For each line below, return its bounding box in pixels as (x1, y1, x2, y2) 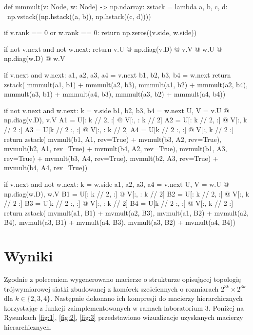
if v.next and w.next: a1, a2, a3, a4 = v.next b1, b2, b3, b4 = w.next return (4, 69, 231, 79)
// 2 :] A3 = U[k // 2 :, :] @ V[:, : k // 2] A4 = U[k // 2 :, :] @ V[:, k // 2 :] (4, 124, 234, 134)
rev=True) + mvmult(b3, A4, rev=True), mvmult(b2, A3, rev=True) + (4, 153, 218, 163)
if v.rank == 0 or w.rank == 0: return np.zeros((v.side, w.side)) (4, 27, 197, 38)
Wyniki (4, 246, 53, 266)
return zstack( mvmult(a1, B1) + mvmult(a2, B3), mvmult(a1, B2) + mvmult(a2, (4, 207, 249, 217)
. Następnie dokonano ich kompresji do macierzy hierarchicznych (50, 293, 243, 303)
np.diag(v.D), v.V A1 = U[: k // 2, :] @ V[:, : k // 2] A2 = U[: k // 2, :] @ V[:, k (4, 115, 247, 125)
